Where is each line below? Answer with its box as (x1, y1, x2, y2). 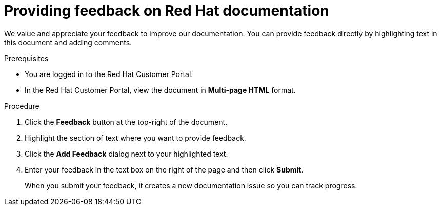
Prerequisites (4, 53, 49, 63)
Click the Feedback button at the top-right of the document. (25, 117, 228, 126)
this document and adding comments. (4, 37, 132, 47)
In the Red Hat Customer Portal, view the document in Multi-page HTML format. (25, 85, 296, 94)
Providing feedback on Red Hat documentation (4, 2, 329, 20)
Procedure (4, 101, 39, 110)
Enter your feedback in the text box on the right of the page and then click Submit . (25, 165, 304, 174)
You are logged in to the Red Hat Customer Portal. (25, 69, 193, 79)
